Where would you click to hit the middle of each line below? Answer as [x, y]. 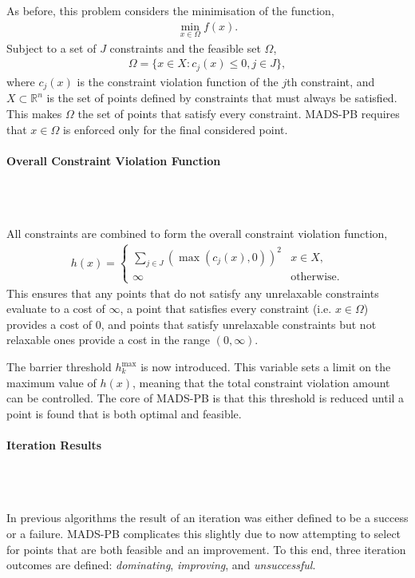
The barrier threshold [59, 367]
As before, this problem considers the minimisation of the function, [170, 10]
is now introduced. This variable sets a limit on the [266, 367]
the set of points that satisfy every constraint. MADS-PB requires [239, 113]
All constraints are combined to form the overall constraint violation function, [197, 234]
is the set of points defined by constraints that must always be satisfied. [222, 98]
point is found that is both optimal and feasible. [124, 413]
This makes [34, 113]
